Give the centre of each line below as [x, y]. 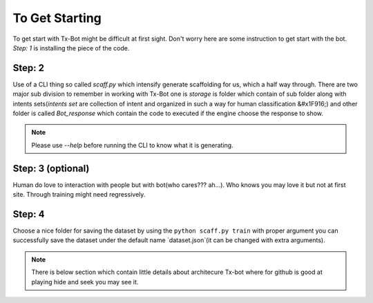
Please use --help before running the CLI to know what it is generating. [133, 145]
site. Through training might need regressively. [79, 195]
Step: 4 [29, 214]
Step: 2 [29, 68]
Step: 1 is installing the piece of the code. [71, 48]
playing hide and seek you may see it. [85, 282]
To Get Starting [57, 18]
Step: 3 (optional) [51, 168]
